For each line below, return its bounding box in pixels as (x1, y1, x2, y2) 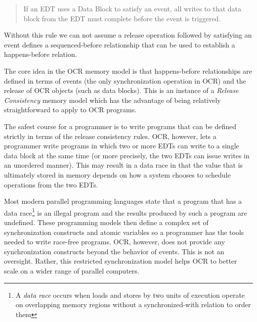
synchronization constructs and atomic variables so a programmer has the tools (4, 227, 244, 237)
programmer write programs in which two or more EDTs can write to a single (4, 140, 239, 151)
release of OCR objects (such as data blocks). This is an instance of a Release (4, 85, 239, 95)
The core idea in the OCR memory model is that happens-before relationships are (4, 65, 252, 76)
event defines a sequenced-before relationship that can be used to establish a (4, 39, 235, 49)
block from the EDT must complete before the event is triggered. (23, 13, 221, 23)
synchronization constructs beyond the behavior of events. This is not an (4, 246, 224, 256)
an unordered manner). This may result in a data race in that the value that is (4, 160, 243, 170)
